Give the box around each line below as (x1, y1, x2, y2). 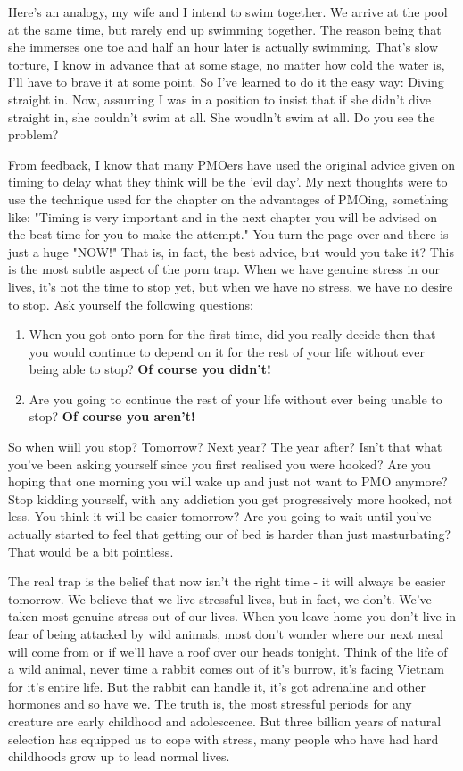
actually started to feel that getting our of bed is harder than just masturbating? (8, 525, 451, 543)
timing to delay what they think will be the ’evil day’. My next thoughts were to (8, 172, 448, 191)
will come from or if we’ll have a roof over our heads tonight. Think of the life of (8, 642, 448, 660)
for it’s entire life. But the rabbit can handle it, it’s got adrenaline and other (8, 676, 426, 695)
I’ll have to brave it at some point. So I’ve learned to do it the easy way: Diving (8, 72, 444, 91)
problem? (8, 125, 59, 144)
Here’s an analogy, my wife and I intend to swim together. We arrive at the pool (8, 3, 448, 21)
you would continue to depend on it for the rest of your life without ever (29, 342, 425, 361)
